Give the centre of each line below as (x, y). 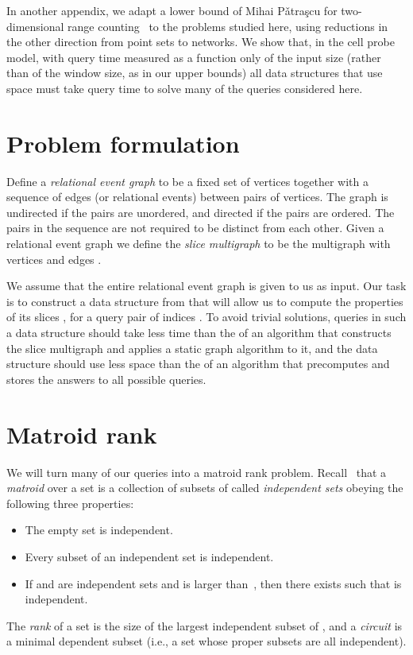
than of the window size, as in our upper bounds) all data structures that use (195, 73)
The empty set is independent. (99, 530)
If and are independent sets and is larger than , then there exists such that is (213, 583)
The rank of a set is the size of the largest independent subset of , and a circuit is (205, 625)
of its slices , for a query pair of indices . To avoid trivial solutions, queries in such (206, 317)
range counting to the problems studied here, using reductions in (228, 26)
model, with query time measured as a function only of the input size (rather (194, 57)
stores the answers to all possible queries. (106, 379)
